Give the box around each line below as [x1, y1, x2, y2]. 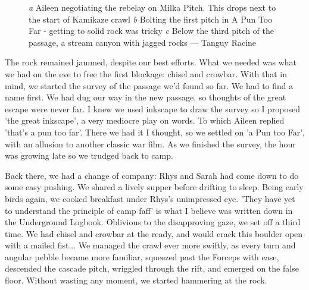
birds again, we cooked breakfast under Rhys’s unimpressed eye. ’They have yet [5, 192, 295, 204]
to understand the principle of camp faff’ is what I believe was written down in [5, 204, 293, 216]
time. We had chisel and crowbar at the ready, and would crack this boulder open [5, 227, 303, 239]
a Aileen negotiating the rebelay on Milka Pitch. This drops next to [29, 1, 276, 13]
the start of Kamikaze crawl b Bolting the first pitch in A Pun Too [29, 12, 273, 25]
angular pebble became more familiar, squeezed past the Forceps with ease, [5, 250, 279, 263]
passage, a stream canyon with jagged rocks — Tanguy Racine [29, 36, 257, 48]
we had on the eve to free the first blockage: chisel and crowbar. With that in [5, 67, 287, 80]
